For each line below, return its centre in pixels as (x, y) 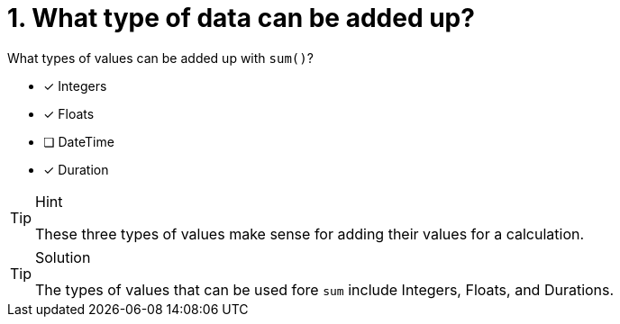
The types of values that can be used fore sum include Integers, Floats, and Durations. (325, 289)
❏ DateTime (79, 141)
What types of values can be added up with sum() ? (160, 58)
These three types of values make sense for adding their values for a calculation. (310, 234)
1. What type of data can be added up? (241, 18)
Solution (63, 257)
